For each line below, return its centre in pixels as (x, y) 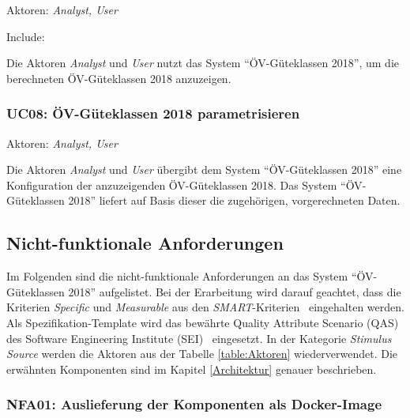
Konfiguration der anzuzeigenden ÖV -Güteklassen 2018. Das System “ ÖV (184, 185)
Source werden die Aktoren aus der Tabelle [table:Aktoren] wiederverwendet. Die (202, 354)
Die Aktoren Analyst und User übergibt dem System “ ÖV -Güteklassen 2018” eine (204, 169)
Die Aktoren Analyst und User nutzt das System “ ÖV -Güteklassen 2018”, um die (203, 63)
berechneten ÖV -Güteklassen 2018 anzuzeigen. (119, 78)
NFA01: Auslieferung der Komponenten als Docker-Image (194, 404)
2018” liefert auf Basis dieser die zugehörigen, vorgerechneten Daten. (234, 200)
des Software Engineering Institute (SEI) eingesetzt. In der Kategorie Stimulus (199, 338)
